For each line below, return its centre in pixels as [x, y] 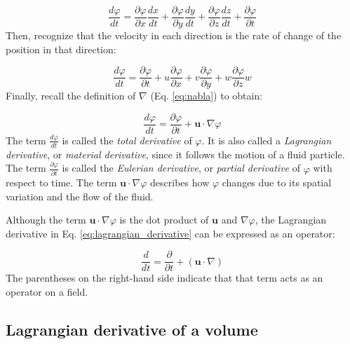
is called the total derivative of [127, 140]
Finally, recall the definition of [71, 96]
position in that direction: [61, 49]
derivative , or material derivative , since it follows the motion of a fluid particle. [175, 154]
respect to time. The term [61, 183]
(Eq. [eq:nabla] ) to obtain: [207, 96]
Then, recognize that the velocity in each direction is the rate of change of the [174, 35]
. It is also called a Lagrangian [267, 140]
